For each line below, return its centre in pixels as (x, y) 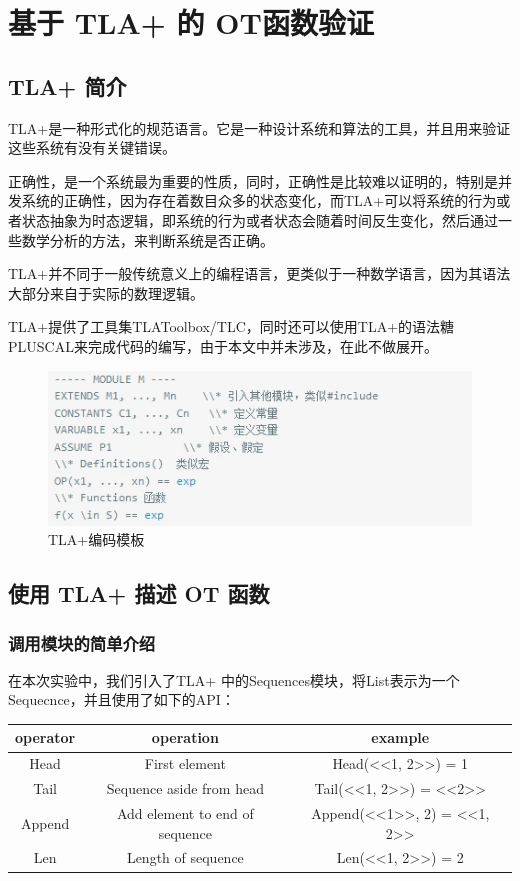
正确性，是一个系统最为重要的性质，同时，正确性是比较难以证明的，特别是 (253, 180)
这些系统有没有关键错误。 (92, 147)
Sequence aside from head (185, 788)
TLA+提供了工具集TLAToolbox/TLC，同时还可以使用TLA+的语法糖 (231, 326)
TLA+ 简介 (67, 85)
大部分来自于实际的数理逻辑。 (106, 292)
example (400, 737)
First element (185, 763)
